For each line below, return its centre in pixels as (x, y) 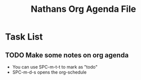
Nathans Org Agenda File (83, 9)
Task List (24, 37)
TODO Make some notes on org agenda (67, 55)
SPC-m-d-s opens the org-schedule (49, 72)
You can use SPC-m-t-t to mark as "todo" (55, 67)
